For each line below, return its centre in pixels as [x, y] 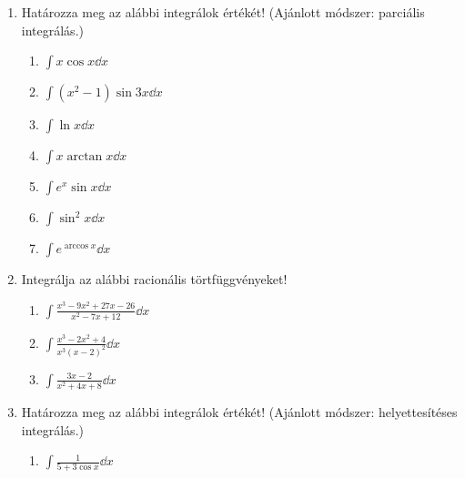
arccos [76, 246]
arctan [85, 157]
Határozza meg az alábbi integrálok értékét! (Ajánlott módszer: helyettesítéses [239, 411]
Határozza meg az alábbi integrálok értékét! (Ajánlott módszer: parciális [223, 12]
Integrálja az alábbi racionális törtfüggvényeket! [154, 279]
